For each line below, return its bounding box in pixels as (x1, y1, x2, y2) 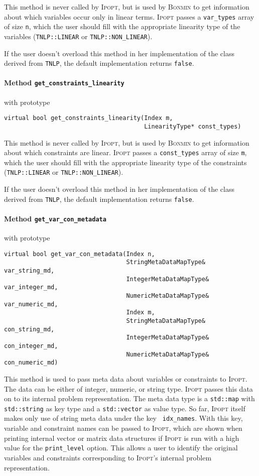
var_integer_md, (4, 284, 58, 291)
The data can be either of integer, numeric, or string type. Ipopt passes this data (4, 383, 253, 394)
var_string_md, (4, 267, 55, 275)
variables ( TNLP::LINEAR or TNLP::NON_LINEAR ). (4, 31, 153, 41)
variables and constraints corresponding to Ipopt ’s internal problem (4, 452, 212, 462)
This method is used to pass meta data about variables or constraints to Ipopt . (4, 373, 247, 384)
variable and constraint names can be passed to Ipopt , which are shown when (4, 423, 242, 433)
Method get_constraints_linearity (4, 77, 124, 88)
